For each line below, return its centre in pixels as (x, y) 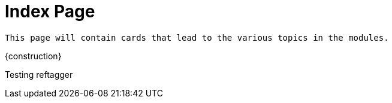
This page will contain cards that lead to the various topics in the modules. (197, 37)
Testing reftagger (39, 74)
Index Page (50, 11)
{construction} (33, 56)
